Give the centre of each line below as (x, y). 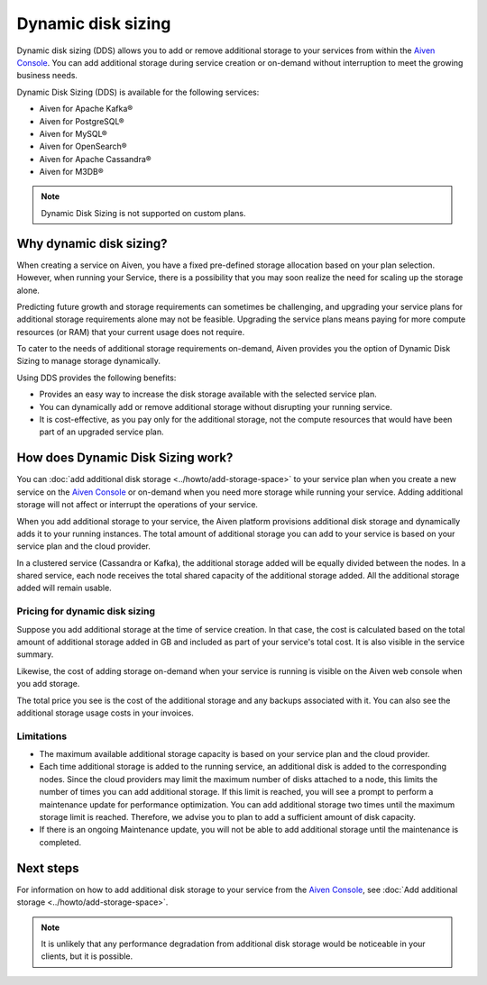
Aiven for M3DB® (71, 172)
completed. (60, 842)
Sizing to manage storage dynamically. (89, 361)
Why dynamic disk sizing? (92, 243)
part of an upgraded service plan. (101, 432)
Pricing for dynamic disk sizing (86, 611)
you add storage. (48, 684)
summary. (35, 654)
